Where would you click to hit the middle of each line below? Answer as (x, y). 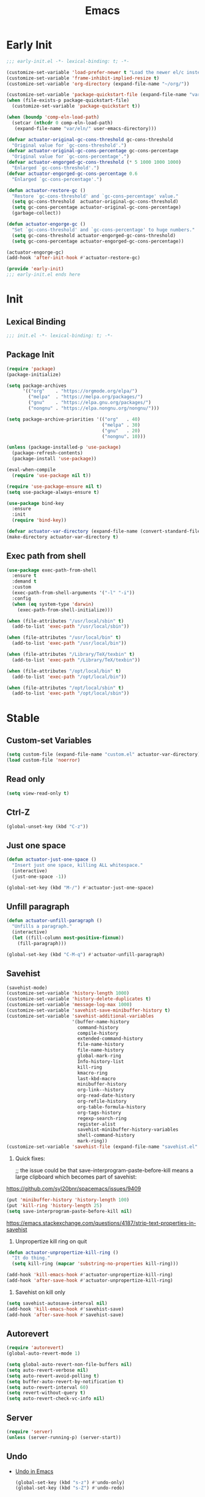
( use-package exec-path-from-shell (52, 570)
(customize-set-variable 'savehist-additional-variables (80, 1016)
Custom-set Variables (49, 740)
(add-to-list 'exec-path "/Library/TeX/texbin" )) (76, 660)
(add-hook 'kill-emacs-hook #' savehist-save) (65, 1309)
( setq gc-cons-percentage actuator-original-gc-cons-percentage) (97, 208)
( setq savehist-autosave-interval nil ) (57, 1303)
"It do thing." (31, 1258)
